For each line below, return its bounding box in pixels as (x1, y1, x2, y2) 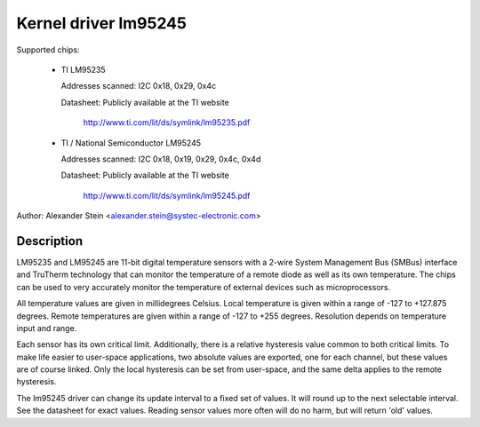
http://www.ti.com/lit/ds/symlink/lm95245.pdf (83, 190, 251, 201)
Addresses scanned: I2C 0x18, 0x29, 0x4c (60, 81, 217, 91)
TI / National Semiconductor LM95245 (60, 138, 202, 148)
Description (16, 233, 84, 249)
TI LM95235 (60, 64, 106, 75)
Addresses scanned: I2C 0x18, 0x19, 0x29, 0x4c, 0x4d (60, 154, 261, 164)
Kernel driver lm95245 (16, 13, 187, 33)
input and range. (16, 322, 77, 333)
